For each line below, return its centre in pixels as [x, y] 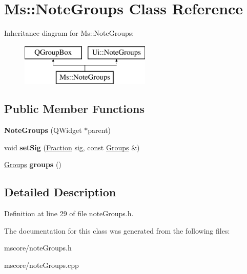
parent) [99, 130]
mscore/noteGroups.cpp [42, 265]
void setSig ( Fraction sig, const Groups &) [72, 147]
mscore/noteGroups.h [38, 248]
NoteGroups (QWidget [43, 130]
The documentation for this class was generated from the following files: [117, 230]
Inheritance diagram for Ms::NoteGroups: [69, 33]
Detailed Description [60, 192]
